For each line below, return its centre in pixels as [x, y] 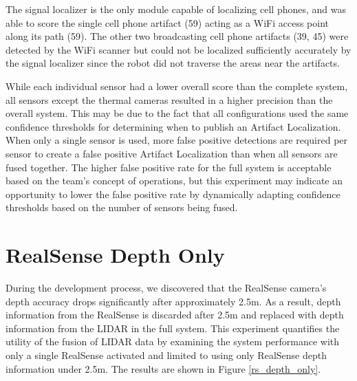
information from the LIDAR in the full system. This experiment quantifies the [173, 328]
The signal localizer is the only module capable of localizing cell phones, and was [176, 9]
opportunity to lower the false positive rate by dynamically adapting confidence [173, 194]
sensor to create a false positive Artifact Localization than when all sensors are [172, 153]
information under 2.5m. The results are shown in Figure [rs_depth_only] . [163, 368]
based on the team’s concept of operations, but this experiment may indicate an [174, 181]
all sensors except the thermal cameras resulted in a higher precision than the [169, 99]
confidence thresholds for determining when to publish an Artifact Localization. [173, 126]
